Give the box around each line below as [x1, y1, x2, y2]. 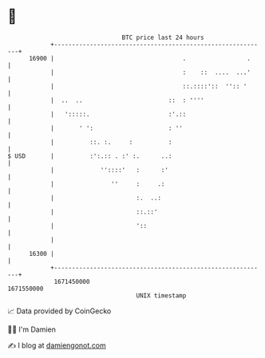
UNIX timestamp [136, 291, 187, 300]
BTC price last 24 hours [121, 33, 204, 41]
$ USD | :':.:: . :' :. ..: [7, 151, 172, 160]
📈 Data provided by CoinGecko [7, 306, 112, 316]
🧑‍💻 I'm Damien [7, 325, 57, 334]
